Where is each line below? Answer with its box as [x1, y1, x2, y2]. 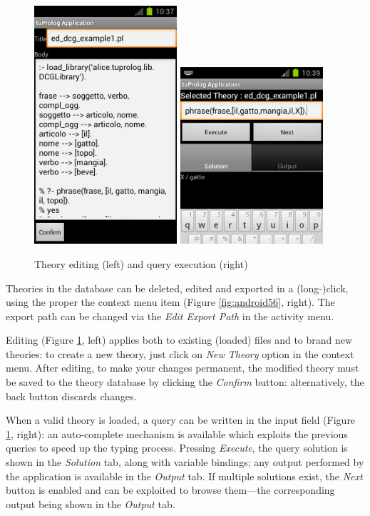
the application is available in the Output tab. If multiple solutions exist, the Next [6, 468, 363, 483]
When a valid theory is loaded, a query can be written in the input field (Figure [6, 412, 356, 427]
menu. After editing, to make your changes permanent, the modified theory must [6, 360, 359, 375]
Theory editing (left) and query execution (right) [34, 256, 248, 271]
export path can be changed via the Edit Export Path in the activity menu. [6, 308, 334, 323]
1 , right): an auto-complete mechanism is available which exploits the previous [6, 426, 348, 441]
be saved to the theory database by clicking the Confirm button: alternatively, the [6, 374, 364, 390]
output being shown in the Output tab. [6, 496, 175, 511]
